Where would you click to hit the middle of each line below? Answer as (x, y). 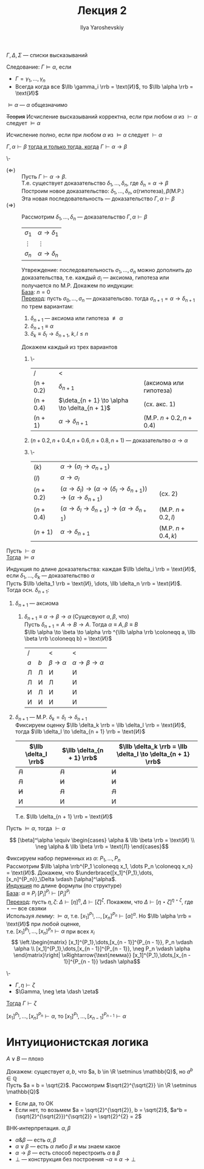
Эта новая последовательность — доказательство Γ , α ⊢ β (98, 199)
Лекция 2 (102, 11)
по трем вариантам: (48, 306)
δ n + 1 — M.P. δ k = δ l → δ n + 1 (51, 718)
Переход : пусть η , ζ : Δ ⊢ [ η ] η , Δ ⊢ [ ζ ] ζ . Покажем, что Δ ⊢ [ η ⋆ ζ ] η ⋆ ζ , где (100, 901)
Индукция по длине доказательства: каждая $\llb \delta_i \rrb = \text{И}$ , (101, 569)
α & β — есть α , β (36, 1140)
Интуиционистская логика (77, 1042)
